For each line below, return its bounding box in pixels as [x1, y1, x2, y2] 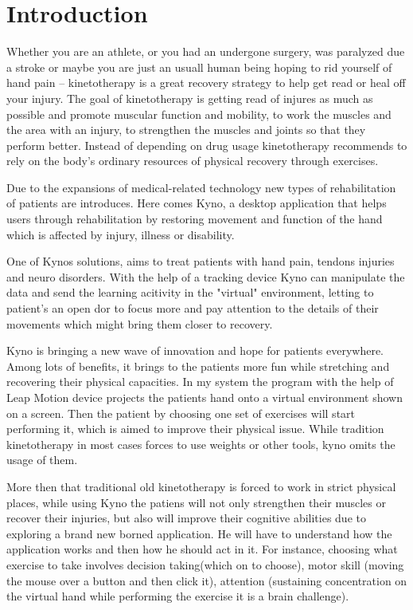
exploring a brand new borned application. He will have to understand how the [6, 525, 392, 541]
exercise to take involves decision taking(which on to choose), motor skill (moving [6, 556, 404, 573]
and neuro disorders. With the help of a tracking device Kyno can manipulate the [6, 268, 405, 285]
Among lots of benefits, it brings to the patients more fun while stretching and [6, 357, 390, 374]
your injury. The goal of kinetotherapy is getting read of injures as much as [6, 89, 373, 106]
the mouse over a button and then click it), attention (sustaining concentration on [6, 572, 407, 588]
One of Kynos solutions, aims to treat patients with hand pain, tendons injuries [6, 253, 395, 270]
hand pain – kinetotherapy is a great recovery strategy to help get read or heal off [6, 74, 406, 91]
